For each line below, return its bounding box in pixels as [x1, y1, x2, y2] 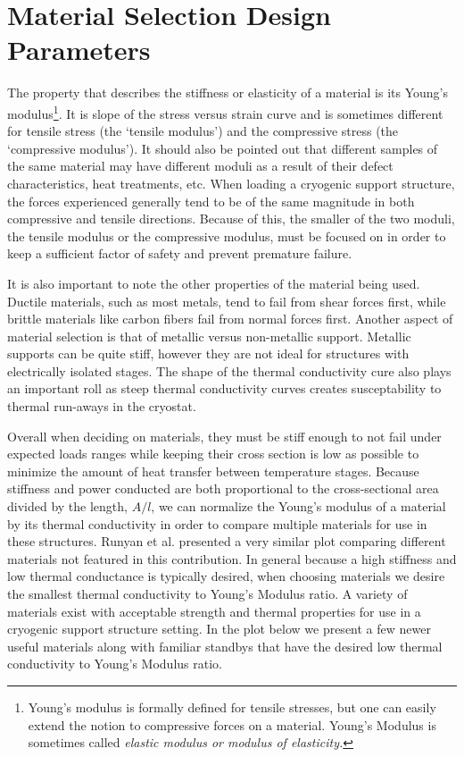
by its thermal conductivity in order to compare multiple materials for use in [7, 514, 427, 533]
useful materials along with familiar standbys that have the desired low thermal [7, 636, 443, 655]
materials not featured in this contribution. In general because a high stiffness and [7, 549, 457, 568]
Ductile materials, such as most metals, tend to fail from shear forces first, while [7, 291, 446, 310]
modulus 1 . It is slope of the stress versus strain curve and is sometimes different [7, 101, 443, 122]
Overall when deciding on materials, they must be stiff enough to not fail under [7, 426, 442, 445]
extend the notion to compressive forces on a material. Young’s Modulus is [28, 715, 436, 734]
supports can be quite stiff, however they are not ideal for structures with [7, 344, 410, 363]
